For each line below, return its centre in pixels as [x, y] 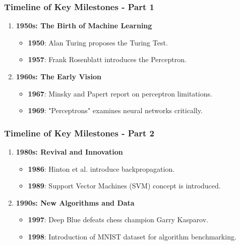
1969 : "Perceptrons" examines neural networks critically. [115, 110]
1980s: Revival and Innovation [69, 152]
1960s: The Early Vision [58, 76]
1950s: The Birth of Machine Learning [84, 26]
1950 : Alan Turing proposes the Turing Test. [98, 42]
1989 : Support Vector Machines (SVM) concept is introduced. [124, 186]
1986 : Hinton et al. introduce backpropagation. [101, 168]
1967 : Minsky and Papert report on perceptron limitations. [120, 93]
